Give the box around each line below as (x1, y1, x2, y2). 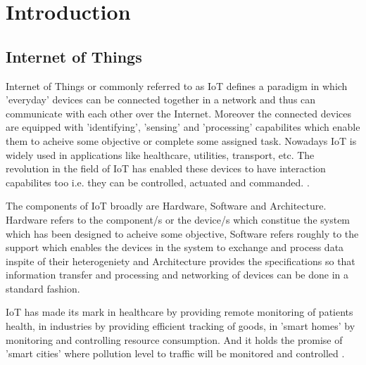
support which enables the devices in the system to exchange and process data (6, 240, 344, 255)
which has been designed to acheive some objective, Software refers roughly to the (6, 226, 359, 241)
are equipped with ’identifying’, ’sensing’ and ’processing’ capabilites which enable (6, 120, 360, 134)
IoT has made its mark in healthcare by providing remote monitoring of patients (6, 305, 353, 319)
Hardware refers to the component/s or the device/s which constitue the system (6, 212, 351, 226)
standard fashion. (6, 281, 80, 295)
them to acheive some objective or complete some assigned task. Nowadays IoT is (6, 133, 357, 148)
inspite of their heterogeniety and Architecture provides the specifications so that (6, 253, 355, 268)
